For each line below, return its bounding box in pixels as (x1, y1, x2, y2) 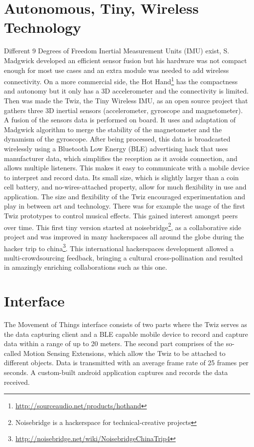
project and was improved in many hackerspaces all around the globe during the (4, 231, 244, 241)
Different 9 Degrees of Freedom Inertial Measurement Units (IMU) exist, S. (4, 46, 230, 56)
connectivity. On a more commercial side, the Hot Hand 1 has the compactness (4, 75, 238, 86)
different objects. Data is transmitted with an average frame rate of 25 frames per (4, 357, 249, 368)
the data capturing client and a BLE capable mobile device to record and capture (4, 329, 248, 339)
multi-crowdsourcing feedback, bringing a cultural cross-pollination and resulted (4, 252, 243, 262)
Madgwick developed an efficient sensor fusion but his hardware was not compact (4, 55, 247, 65)
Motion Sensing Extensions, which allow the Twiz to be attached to (23, 348, 226, 358)
